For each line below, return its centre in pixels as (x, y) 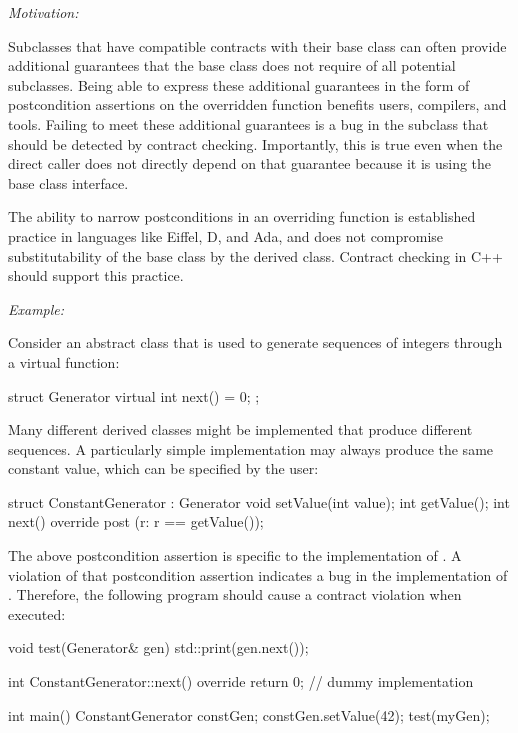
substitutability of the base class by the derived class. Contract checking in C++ (255, 255)
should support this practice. (96, 275)
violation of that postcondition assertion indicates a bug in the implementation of (258, 574)
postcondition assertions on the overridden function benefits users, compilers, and (257, 104)
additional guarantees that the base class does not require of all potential (232, 65)
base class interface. (68, 182)
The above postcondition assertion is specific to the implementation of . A (235, 555)
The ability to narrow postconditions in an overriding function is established (242, 216)
